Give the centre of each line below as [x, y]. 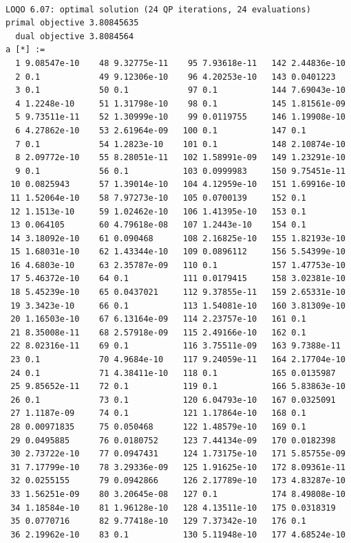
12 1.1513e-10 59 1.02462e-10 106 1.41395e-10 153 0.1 [158, 211]
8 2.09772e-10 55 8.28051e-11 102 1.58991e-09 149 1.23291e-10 [180, 158]
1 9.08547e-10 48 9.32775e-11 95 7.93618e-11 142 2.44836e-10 [180, 63]
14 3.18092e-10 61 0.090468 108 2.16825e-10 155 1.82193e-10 [178, 238]
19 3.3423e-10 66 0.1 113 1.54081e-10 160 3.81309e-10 [178, 306]
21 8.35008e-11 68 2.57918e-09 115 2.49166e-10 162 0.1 [158, 332]
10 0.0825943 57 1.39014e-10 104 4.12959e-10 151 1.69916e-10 [178, 185]
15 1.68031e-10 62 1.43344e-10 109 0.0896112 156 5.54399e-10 [178, 252]
